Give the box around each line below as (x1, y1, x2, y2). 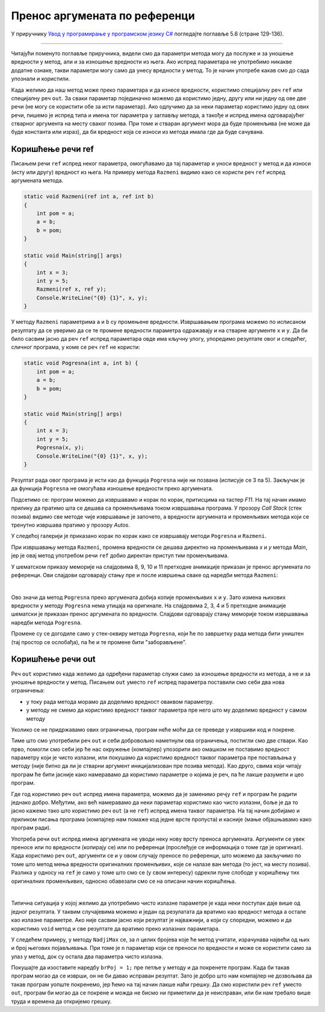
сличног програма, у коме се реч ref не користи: (11, 344, 141, 351)
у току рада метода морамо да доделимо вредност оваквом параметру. (26, 698, 214, 705)
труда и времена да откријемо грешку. (11, 998, 112, 1005)
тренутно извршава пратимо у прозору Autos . (11, 521, 131, 528)
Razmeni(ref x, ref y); (36, 286, 107, 293)
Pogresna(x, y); (36, 444, 84, 451)
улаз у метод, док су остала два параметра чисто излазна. (11, 953, 163, 960)
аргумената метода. (11, 177, 64, 184)
